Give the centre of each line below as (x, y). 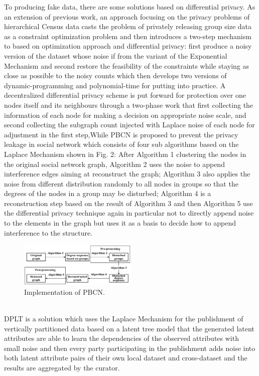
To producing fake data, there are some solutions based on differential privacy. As (130, 7)
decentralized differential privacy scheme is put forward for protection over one (125, 95)
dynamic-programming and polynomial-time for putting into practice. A (115, 85)
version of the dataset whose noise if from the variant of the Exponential (116, 55)
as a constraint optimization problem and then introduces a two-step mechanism (128, 36)
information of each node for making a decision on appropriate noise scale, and (125, 115)
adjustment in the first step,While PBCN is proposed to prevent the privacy (121, 134)
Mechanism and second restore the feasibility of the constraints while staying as (126, 65)
